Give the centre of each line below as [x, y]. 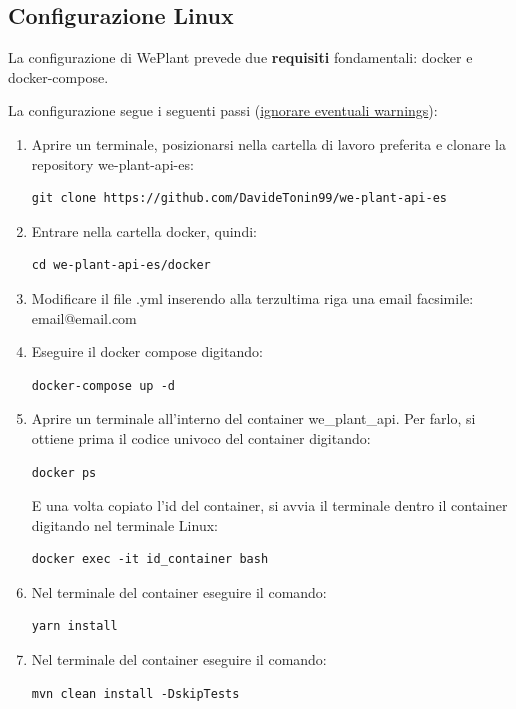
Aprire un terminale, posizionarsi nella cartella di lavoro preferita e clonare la [268, 143]
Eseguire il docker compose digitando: [147, 351]
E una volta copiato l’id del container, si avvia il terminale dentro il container [269, 505]
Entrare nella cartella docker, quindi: [144, 230]
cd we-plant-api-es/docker [121, 265]
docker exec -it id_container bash [150, 559]
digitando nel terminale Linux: [124, 524]
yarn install [74, 626]
